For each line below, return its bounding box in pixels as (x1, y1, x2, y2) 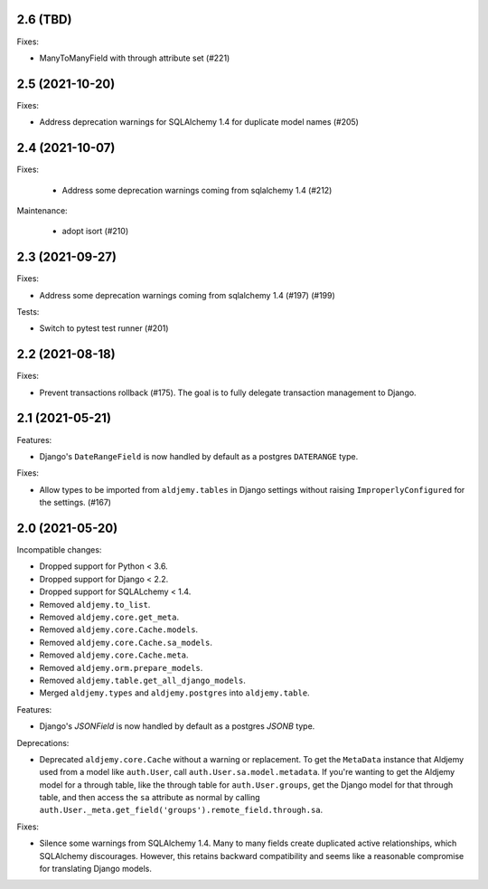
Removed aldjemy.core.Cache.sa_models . (39, 637, 212, 648)
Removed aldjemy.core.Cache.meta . (39, 649, 189, 660)
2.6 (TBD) (16, 12, 72, 27)
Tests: (16, 306, 40, 317)
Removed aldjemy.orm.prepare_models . (39, 662, 203, 673)
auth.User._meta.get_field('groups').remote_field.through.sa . (39, 805, 324, 816)
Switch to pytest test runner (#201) (39, 323, 169, 334)
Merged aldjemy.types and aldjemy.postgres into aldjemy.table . (39, 687, 311, 698)
